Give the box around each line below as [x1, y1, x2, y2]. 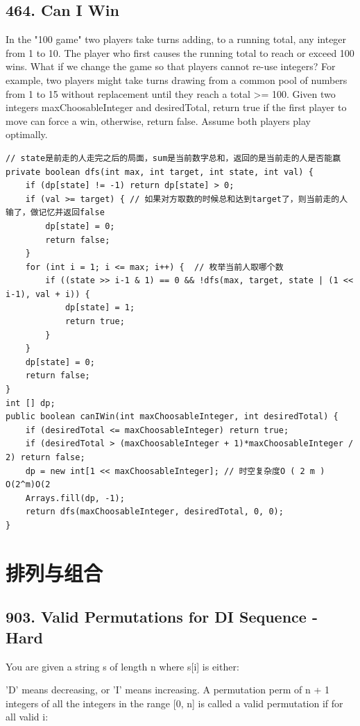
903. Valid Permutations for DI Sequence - [6, 606, 318, 627]
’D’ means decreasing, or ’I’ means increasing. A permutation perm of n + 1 [6, 682, 329, 697]
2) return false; [6, 453, 85, 463]
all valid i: [6, 709, 49, 724]
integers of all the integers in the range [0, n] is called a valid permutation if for [6, 695, 343, 710]
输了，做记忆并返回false [6, 208, 105, 218]
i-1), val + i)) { [6, 289, 90, 299]
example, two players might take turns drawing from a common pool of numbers [6, 72, 348, 87]
